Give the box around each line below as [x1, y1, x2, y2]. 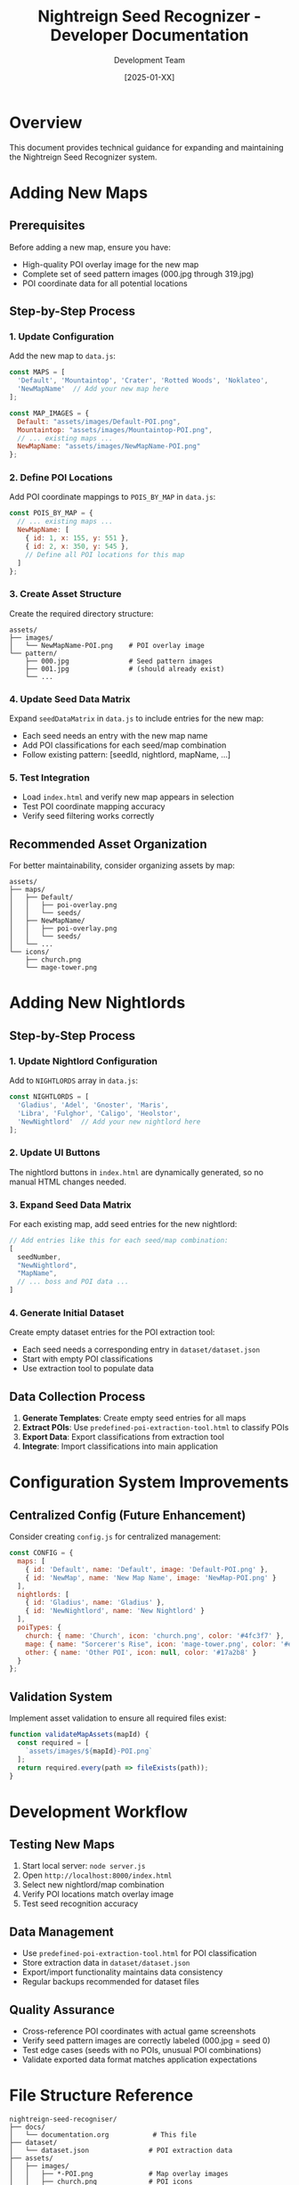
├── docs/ [9, 2123, 46, 2132]
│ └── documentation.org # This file [9, 2130, 198, 2140]
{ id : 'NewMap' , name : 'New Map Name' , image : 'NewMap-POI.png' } [25, 1573, 277, 1583]
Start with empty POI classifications [21, 1354, 153, 1364]
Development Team [114, 54, 185, 65]
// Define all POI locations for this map [25, 550, 185, 559]
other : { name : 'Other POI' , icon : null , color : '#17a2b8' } [25, 1648, 257, 1657]
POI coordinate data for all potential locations [21, 278, 189, 289]
